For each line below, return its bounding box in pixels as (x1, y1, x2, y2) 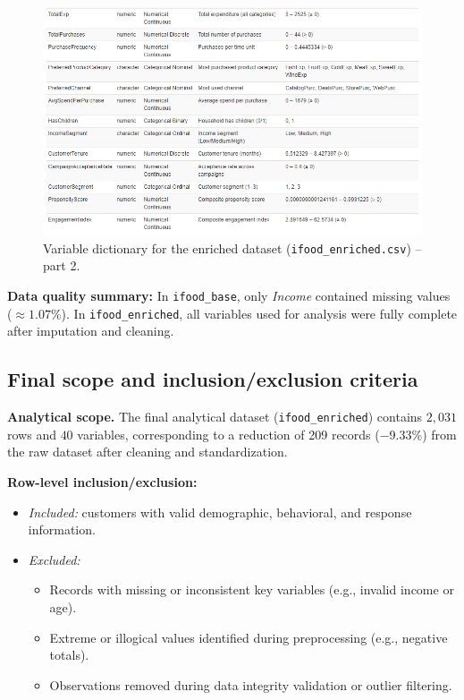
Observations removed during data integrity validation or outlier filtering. (49, 675, 452, 694)
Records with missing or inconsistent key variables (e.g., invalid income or (49, 580, 454, 599)
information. (28, 520, 96, 539)
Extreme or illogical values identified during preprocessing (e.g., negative (49, 627, 448, 646)
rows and (7, 424, 56, 443)
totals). (49, 645, 89, 664)
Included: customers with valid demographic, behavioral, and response (28, 502, 412, 521)
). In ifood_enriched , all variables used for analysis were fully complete (61, 303, 458, 322)
